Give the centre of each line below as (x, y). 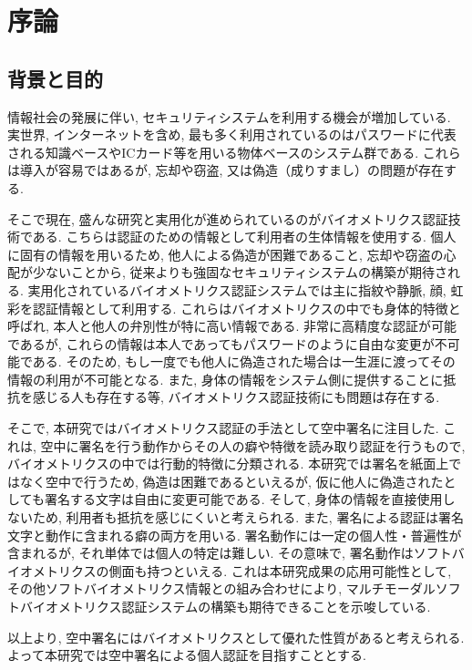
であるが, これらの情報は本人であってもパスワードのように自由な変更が (221, 343)
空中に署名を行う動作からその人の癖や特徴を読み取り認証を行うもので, (253, 445)
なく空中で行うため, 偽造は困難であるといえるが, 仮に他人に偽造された (231, 481)
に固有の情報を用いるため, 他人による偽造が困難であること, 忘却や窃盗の (226, 254)
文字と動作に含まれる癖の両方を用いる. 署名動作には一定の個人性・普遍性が (235, 535)
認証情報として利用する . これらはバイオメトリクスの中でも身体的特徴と (246, 308)
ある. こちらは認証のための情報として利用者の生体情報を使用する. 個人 (244, 237)
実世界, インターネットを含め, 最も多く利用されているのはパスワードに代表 (232, 134)
